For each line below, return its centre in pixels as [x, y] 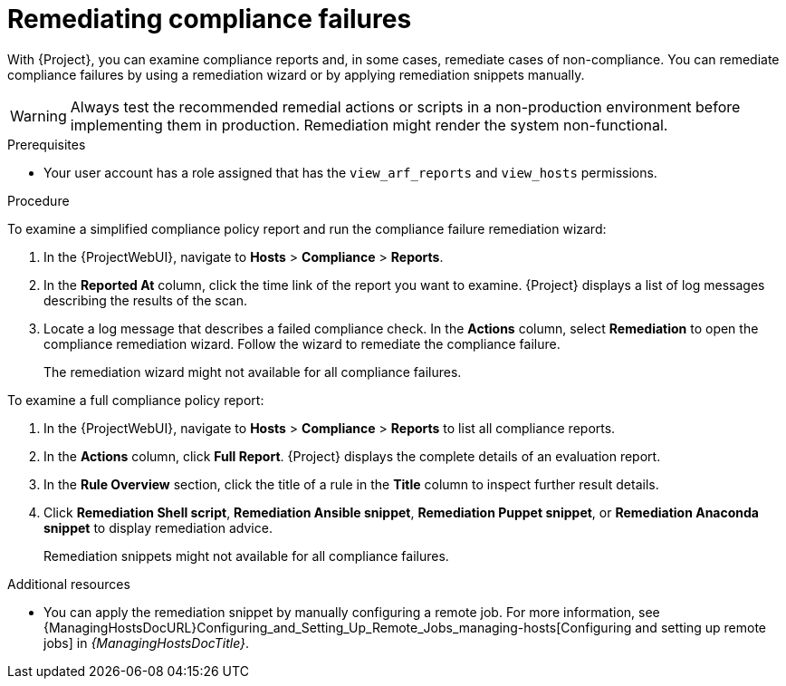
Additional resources [69, 584]
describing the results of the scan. [146, 300]
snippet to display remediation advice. [158, 527]
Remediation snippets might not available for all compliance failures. [246, 556]
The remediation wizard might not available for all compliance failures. [253, 372]
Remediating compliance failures [210, 19]
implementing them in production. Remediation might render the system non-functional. [369, 125]
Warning [38, 116]
